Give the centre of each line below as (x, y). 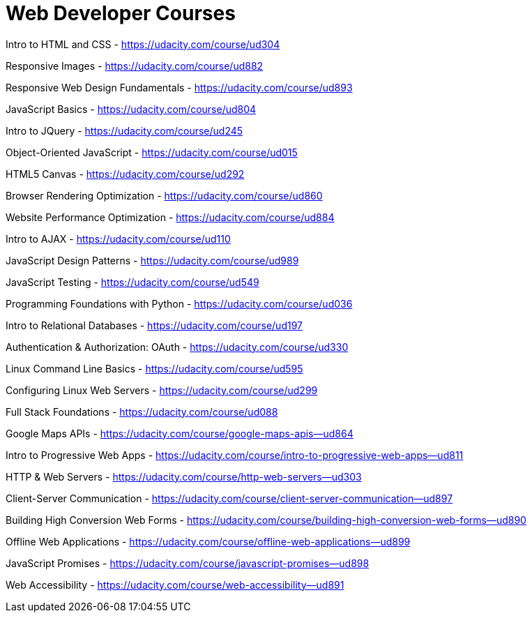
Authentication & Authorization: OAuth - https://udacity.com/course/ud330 (177, 347)
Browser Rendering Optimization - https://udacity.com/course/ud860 (164, 195)
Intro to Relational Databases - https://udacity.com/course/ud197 (154, 325)
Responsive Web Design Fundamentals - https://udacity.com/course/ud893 (179, 87)
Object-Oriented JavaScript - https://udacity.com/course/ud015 (152, 152)
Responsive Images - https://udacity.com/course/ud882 (135, 66)
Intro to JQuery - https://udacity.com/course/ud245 (124, 130)
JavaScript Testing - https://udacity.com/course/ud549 (132, 282)
